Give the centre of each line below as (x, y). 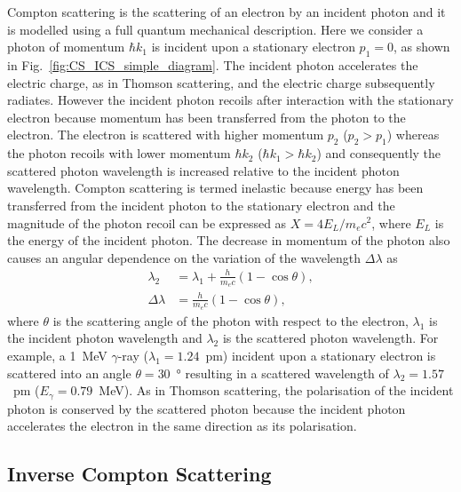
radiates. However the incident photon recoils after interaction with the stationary (230, 100)
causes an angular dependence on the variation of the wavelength (184, 257)
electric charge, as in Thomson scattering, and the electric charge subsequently (221, 82)
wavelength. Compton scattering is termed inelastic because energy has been (215, 188)
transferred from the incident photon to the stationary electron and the (201, 205)
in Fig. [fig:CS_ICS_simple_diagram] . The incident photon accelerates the (213, 64)
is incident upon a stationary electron (253, 47)
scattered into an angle (69, 373)
